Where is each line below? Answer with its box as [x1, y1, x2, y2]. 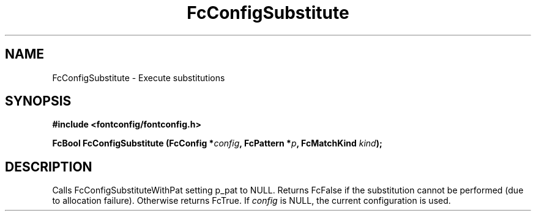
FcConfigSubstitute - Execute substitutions [52, 72, 225, 83]
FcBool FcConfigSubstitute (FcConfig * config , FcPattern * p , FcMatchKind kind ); [52, 138, 382, 149]
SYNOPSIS [5, 93, 72, 109]
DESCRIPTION [5, 159, 92, 175]
